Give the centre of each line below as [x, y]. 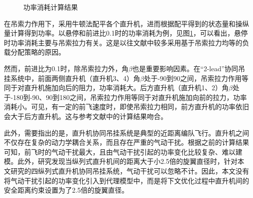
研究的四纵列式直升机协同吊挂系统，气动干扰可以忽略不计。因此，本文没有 [130, 170]
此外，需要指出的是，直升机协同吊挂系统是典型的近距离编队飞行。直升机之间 [126, 132]
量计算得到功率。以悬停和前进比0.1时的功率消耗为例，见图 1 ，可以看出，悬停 [126, 33]
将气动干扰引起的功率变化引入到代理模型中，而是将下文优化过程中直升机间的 [126, 180]
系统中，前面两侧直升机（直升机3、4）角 [75, 78]
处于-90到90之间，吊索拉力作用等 [196, 78]
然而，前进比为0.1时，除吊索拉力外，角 [66, 68]
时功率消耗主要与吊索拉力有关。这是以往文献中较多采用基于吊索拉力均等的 [123, 42]
